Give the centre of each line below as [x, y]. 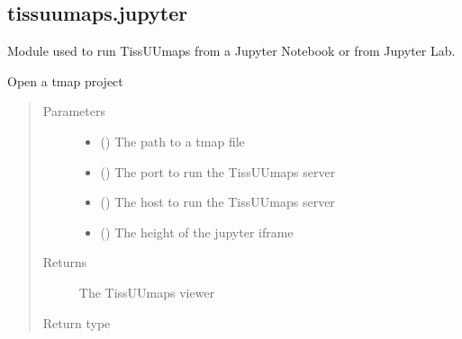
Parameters [74, 111]
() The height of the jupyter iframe [197, 232]
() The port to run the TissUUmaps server [218, 171]
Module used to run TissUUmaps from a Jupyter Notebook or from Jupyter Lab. [231, 51]
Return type [77, 322]
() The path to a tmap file [172, 141]
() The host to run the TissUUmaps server [217, 202]
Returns [65, 262]
